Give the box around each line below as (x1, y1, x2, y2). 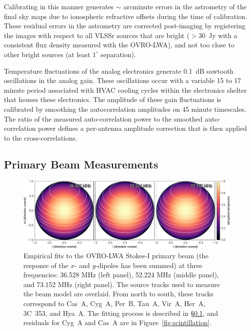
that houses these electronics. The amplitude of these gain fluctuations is (4, 94, 221, 104)
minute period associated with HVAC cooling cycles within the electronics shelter (4, 84, 247, 95)
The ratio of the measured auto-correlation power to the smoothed (4, 113, 203, 124)
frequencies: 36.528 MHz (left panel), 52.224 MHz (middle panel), (23, 269, 219, 280)
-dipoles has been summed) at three (96, 260, 202, 270)
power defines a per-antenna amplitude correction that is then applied (38, 123, 247, 133)
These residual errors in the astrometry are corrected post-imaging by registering (4, 21, 246, 31)
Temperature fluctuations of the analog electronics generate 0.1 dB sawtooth (4, 65, 234, 76)
